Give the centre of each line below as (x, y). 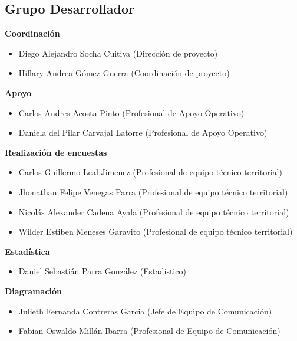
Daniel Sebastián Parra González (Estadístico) (102, 271)
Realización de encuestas (56, 152)
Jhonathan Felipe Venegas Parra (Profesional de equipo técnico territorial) (153, 191)
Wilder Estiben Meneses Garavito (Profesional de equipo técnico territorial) (156, 232)
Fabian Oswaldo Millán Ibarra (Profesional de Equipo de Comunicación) (149, 331)
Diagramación (34, 291)
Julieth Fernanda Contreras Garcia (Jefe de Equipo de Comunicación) (145, 311)
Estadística (27, 251)
